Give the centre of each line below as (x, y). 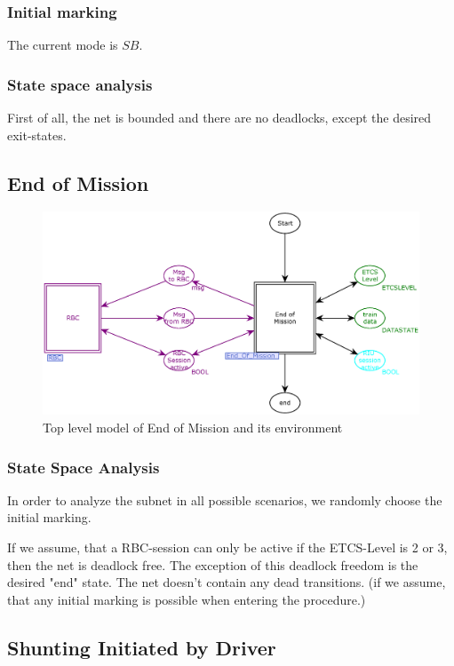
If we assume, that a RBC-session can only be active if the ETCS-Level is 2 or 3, (227, 547)
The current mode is (63, 45)
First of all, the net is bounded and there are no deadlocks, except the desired (219, 118)
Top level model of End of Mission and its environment (193, 427)
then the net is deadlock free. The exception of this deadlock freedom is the (213, 564)
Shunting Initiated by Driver (142, 647)
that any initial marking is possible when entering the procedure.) (187, 599)
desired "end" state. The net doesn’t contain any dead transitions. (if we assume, (227, 582)
